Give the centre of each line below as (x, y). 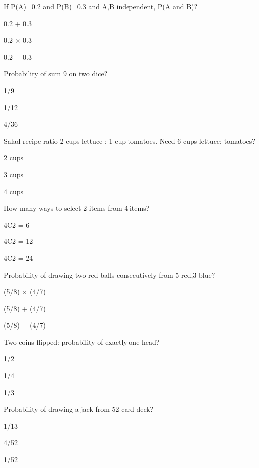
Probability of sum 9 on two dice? (56, 74)
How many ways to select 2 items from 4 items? (77, 208)
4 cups (14, 191)
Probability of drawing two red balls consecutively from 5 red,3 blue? (110, 275)
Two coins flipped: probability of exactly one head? (82, 342)
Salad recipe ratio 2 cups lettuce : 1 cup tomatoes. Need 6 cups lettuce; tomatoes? (129, 140)
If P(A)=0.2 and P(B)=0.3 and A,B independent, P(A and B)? (101, 6)
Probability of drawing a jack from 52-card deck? (79, 409)
